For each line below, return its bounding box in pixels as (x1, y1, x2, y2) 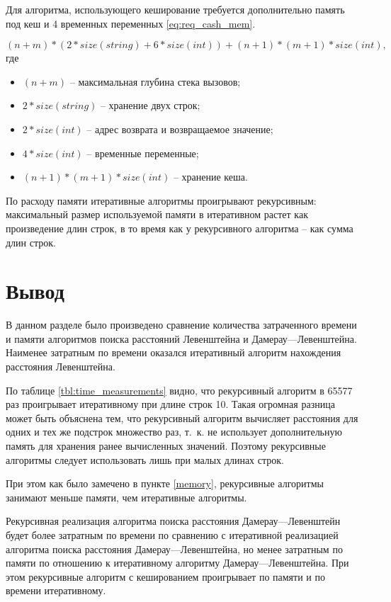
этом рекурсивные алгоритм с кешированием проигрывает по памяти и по (6, 569, 325, 584)
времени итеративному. (6, 583, 106, 598)
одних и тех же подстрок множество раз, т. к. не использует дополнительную (6, 424, 342, 439)
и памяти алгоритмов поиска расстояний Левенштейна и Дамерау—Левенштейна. (6, 331, 357, 346)
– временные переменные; (86, 145, 199, 160)
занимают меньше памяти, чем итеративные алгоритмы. (6, 489, 247, 504)
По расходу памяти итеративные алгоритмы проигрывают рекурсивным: (6, 193, 317, 208)
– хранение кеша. (173, 169, 248, 184)
